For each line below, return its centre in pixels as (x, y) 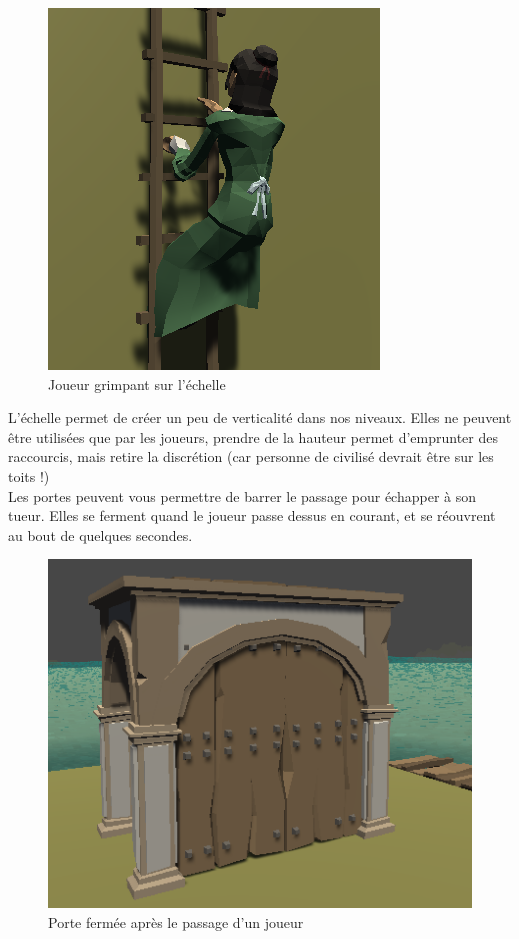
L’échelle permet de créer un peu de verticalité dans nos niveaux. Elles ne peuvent (260, 417)
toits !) (29, 475)
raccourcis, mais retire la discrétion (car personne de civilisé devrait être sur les (251, 456)
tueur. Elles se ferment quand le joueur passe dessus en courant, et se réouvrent (252, 515)
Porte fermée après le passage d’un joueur (176, 921)
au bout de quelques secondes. (100, 534)
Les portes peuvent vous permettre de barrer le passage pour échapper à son (242, 495)
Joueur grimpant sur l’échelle (137, 383)
